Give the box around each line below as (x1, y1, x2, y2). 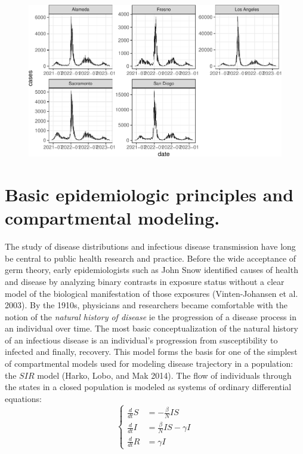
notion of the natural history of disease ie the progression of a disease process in (5, 310, 296, 323)
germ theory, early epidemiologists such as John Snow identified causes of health (5, 263, 298, 276)
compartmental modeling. (5, 205, 220, 230)
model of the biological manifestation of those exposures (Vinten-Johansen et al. (5, 287, 298, 299)
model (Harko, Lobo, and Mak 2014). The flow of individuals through (37, 369, 292, 381)
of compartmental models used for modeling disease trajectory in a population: (5, 357, 293, 370)
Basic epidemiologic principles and (5, 182, 294, 206)
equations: (5, 392, 42, 404)
